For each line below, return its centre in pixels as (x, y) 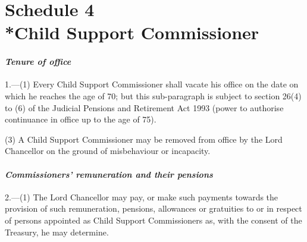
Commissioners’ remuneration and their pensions (109, 174)
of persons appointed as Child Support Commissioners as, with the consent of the (153, 220)
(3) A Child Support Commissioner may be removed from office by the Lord (144, 139)
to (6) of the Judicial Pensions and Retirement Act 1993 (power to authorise (144, 107)
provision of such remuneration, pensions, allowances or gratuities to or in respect (153, 208)
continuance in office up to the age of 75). (81, 119)
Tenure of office (38, 62)
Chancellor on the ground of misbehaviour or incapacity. (108, 151)
